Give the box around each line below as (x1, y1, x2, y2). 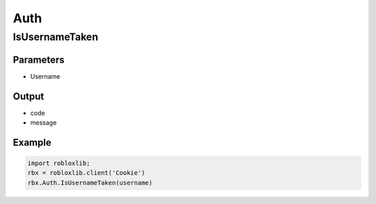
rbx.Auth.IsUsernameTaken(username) (27, 178, 153, 187)
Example (13, 136, 52, 148)
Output (13, 91, 45, 102)
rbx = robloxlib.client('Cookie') (27, 169, 146, 177)
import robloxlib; (27, 159, 91, 167)
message (30, 118, 57, 127)
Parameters (13, 54, 65, 65)
